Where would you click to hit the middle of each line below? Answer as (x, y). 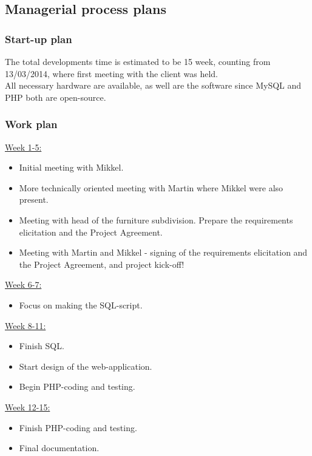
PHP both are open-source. (56, 97)
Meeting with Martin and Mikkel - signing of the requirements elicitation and (163, 252)
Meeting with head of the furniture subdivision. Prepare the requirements (156, 219)
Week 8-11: (25, 325)
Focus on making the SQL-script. (81, 305)
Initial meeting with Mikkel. (71, 167)
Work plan (31, 124)
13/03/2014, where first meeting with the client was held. (111, 73)
